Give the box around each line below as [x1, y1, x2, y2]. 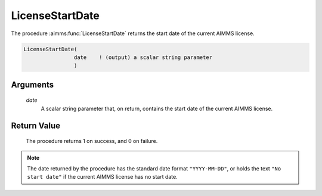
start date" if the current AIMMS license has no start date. [27, 173, 178, 181]
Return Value [11, 120, 61, 130]
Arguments [11, 79, 54, 89]
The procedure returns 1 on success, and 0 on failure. [26, 138, 158, 145]
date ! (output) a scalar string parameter [73, 54, 213, 61]
